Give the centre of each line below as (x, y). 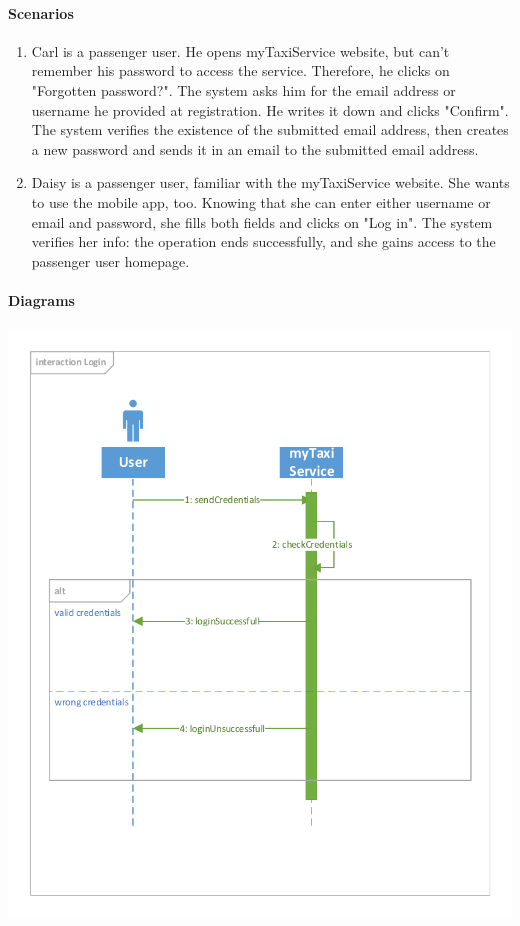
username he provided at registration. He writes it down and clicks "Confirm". (270, 109)
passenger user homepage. (110, 260)
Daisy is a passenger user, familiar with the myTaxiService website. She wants (270, 182)
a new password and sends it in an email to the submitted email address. (255, 148)
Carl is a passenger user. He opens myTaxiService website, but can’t (240, 50)
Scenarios (41, 12)
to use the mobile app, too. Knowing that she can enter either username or (261, 201)
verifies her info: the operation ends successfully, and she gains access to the (263, 241)
